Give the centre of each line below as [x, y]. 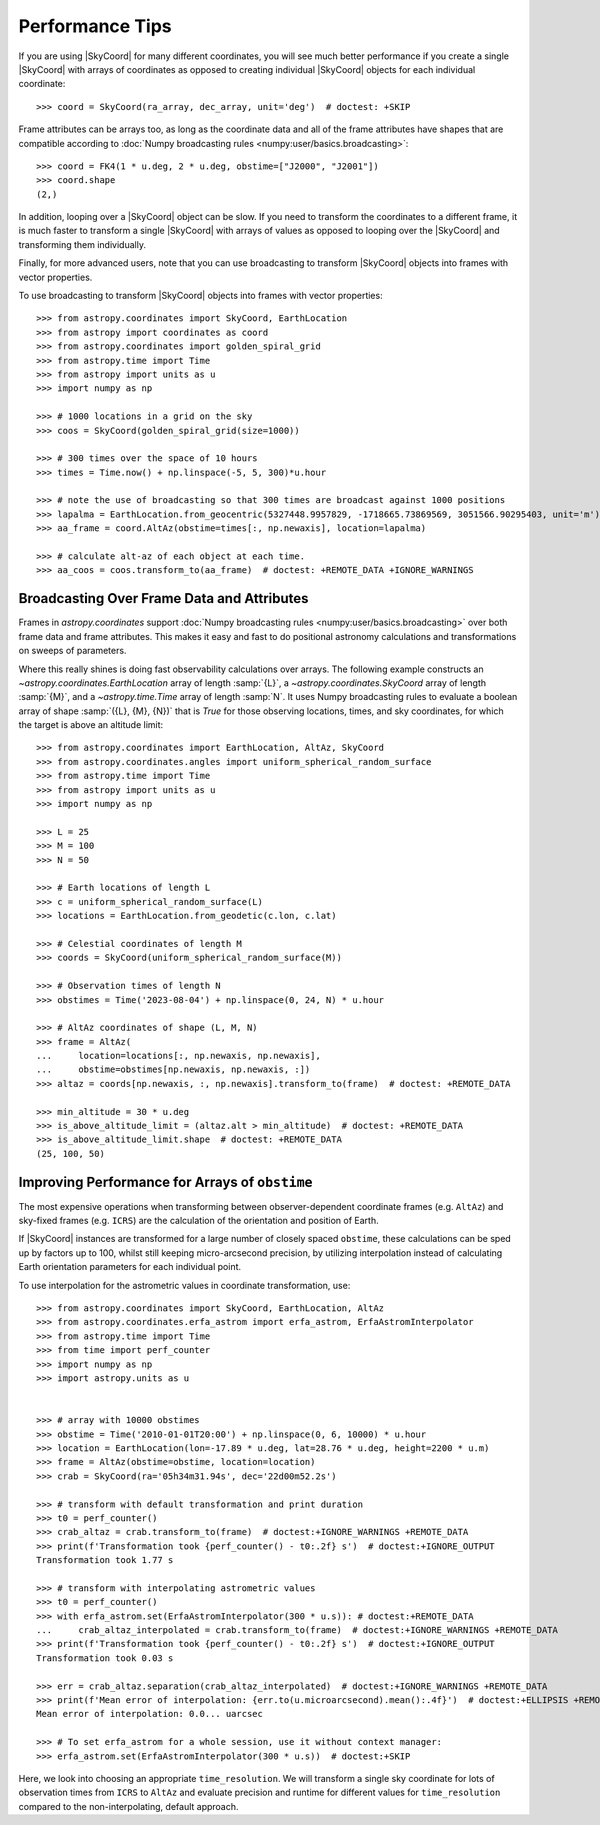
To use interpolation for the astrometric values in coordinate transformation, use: [184, 1285]
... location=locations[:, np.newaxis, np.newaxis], [179, 1056]
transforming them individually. [82, 244]
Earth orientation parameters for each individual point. [130, 1267]
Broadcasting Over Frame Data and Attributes [163, 598]
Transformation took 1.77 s [105, 1560]
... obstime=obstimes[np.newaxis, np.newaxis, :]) [173, 1069]
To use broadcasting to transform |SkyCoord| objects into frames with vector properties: [201, 296]
